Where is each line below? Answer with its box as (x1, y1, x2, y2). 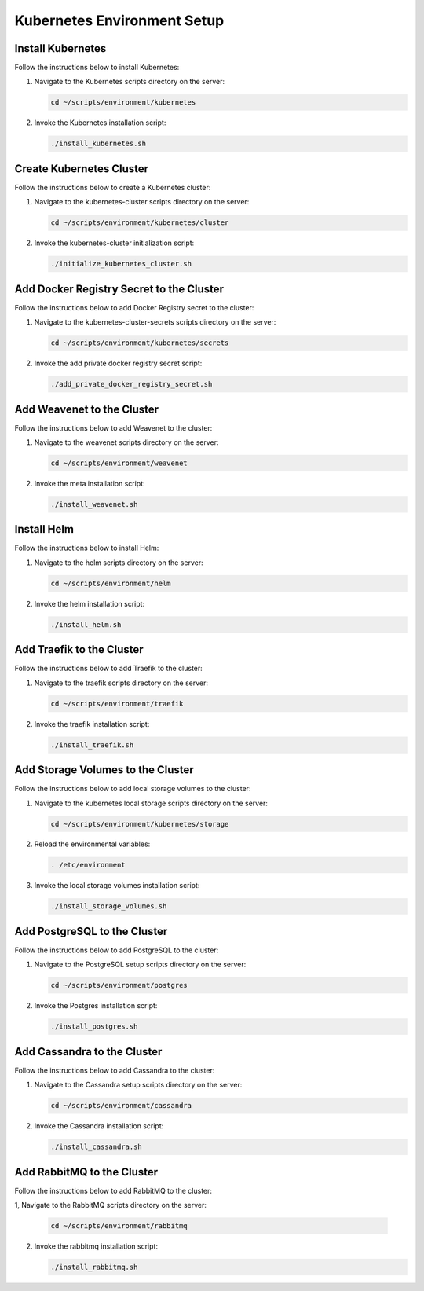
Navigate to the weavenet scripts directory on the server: (34, 437, 219, 447)
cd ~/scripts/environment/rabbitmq (50, 1222, 188, 1230)
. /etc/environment (50, 860, 126, 870)
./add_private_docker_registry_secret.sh (50, 380, 213, 389)
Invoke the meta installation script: (34, 479, 145, 488)
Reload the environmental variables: (34, 839, 151, 849)
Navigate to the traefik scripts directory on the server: (34, 678, 208, 688)
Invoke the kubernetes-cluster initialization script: (34, 238, 195, 248)
